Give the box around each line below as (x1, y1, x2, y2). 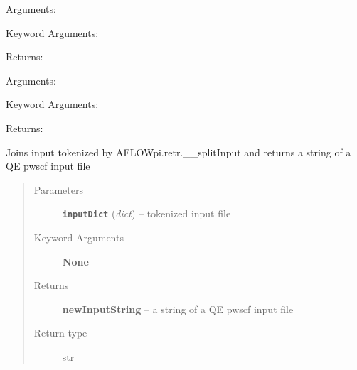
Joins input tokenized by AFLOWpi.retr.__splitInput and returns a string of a (6, 144, 351, 159)
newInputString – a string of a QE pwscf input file (62, 301, 294, 316)
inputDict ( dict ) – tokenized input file (62, 206, 231, 221)
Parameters (33, 182, 83, 197)
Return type (33, 325, 87, 340)
